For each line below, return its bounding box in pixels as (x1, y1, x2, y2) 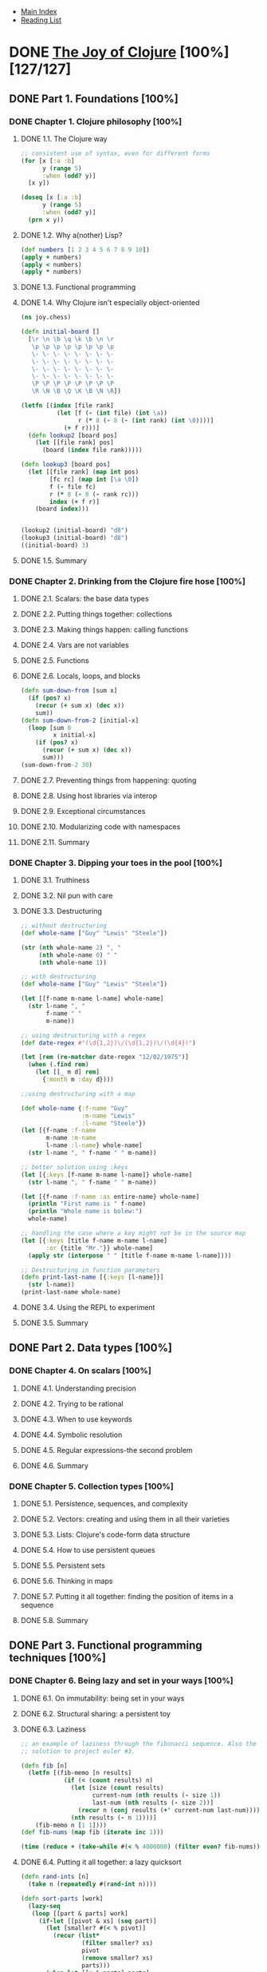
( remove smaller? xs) (81, 1954, 154, 1962)
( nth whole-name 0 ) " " (38, 950, 118, 959)
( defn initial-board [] (20, 327, 100, 336)
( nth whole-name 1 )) (38, 958, 107, 966)
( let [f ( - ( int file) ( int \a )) (56, 409, 168, 417)
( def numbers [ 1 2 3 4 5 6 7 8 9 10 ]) (20, 245, 150, 254)
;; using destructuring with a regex (20, 1031, 147, 1039)
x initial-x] (53, 731, 96, 740)
